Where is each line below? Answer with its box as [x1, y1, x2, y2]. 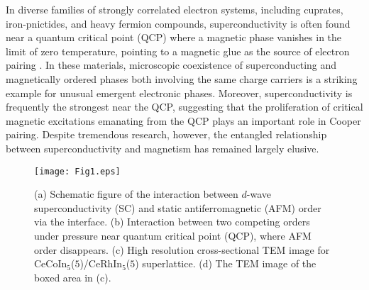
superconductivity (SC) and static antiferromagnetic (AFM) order [34, 200, 321, 215]
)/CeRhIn [79, 256, 123, 271]
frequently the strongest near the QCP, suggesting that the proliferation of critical [6, 99, 363, 114]
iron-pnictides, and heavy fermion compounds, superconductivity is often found [6, 16, 351, 30]
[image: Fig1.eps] [34, 166, 121, 177]
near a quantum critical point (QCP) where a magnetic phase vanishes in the [6, 30, 342, 45]
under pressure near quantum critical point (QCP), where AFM [34, 228, 312, 242]
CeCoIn [34, 256, 67, 271]
